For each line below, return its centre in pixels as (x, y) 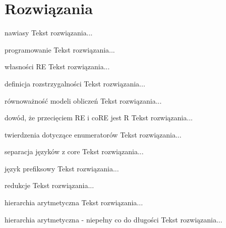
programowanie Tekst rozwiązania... (60, 49)
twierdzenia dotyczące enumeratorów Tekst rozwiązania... (93, 134)
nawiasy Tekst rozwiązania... (49, 33)
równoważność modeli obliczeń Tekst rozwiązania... (83, 100)
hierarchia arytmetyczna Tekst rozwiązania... (74, 202)
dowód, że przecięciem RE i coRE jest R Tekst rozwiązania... (99, 118)
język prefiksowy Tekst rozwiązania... (62, 168)
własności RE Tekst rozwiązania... (57, 66)
